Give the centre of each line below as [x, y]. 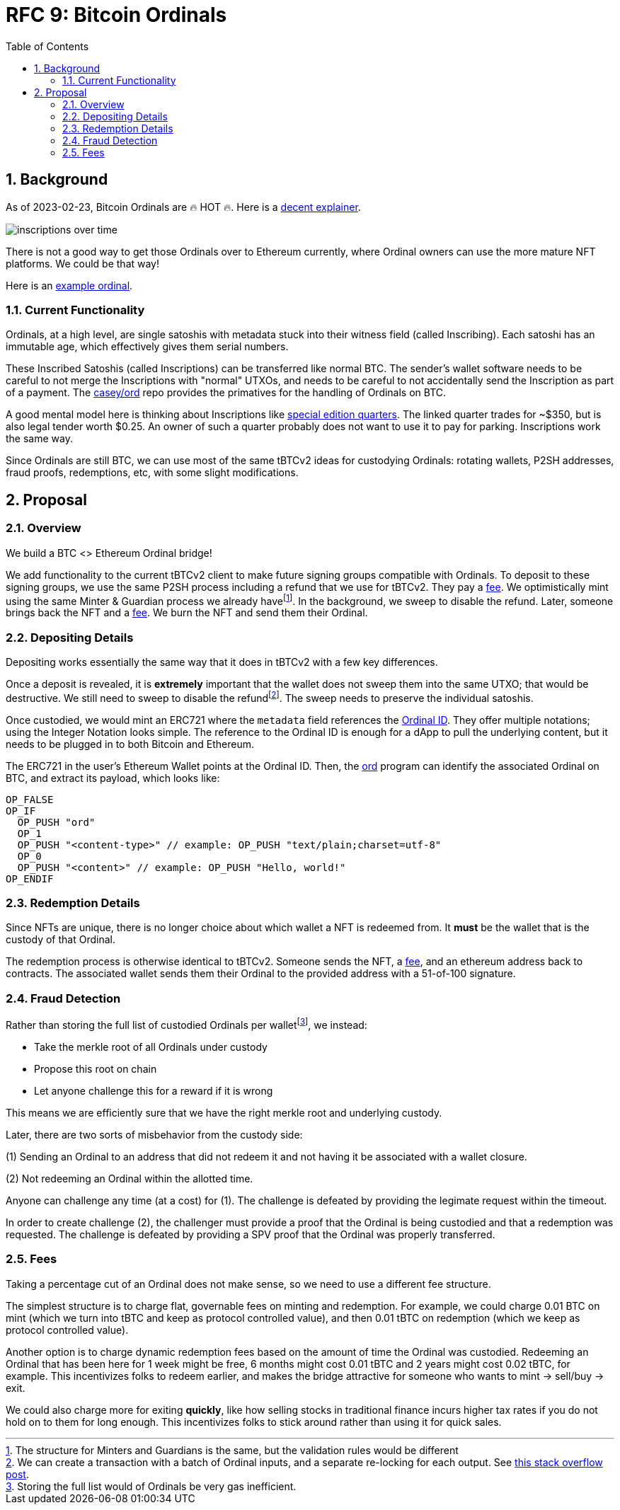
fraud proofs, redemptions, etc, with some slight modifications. [152, 473]
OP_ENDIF [30, 878]
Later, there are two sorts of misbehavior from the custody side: [154, 1134]
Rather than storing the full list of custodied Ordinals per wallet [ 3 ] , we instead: [186, 1024]
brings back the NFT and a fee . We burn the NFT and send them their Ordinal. [187, 613]
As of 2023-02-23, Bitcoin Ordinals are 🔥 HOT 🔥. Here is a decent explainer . [183, 207]
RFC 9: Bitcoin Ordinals [116, 15]
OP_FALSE [30, 799]
